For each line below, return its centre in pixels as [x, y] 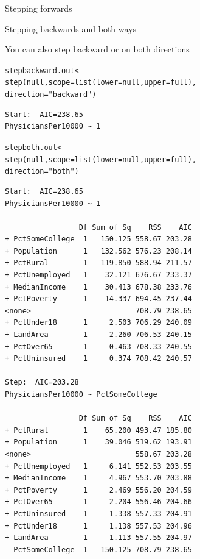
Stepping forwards [39, 8]
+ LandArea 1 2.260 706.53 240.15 [98, 335]
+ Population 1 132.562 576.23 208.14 [98, 251]
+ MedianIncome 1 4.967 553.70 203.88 [98, 478]
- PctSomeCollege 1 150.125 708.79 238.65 [98, 550]
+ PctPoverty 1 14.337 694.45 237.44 [98, 299]
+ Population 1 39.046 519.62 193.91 [98, 442]
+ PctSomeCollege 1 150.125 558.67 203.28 [98, 239]
